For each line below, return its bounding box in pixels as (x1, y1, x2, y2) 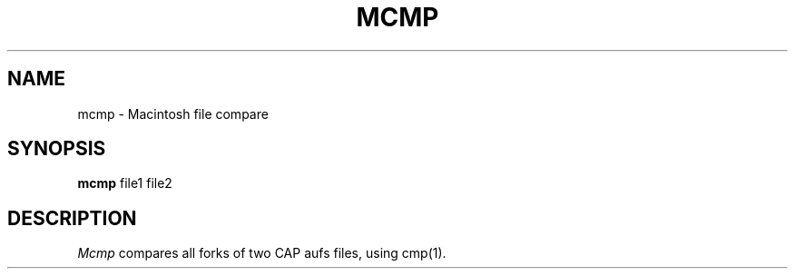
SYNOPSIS (7, 137, 106, 161)
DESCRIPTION (7, 206, 137, 230)
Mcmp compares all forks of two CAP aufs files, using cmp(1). (77, 245, 447, 261)
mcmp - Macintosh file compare (77, 105, 269, 122)
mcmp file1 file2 (77, 175, 172, 192)
